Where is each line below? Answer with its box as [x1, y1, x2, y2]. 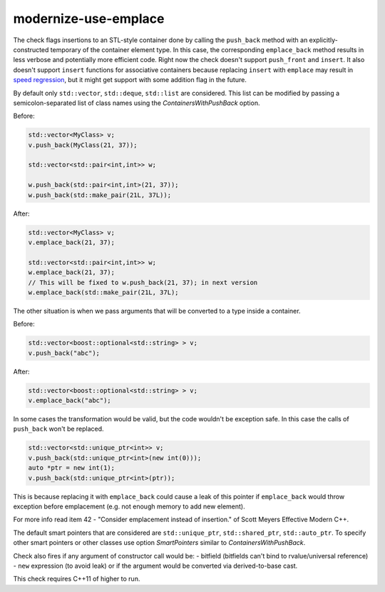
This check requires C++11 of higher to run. [13, 575, 140, 583]
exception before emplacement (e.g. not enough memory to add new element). [13, 502, 245, 511]
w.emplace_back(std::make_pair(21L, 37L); [28, 288, 179, 296]
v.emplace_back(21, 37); [28, 238, 115, 246]
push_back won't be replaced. [13, 425, 104, 433]
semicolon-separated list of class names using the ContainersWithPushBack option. [13, 99, 260, 107]
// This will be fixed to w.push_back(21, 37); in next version [28, 279, 258, 286]
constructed [13, 45, 49, 54]
